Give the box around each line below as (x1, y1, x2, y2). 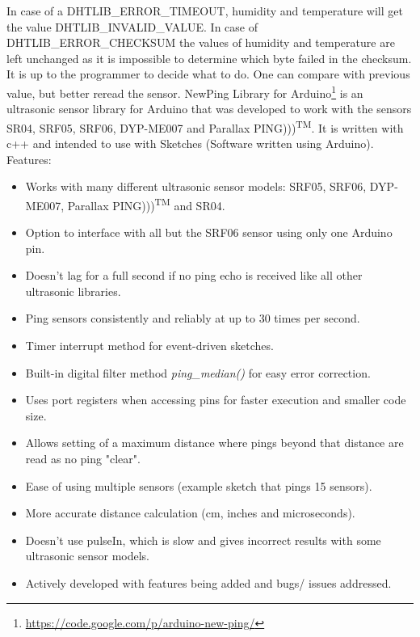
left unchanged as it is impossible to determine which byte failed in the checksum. (6, 49, 412, 66)
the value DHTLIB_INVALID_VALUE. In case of (6, 18, 258, 35)
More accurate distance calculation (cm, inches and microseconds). (25, 504, 355, 521)
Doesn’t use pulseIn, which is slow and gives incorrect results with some (25, 531, 381, 548)
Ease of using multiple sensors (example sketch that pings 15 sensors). (25, 477, 372, 494)
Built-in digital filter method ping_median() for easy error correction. (25, 364, 371, 381)
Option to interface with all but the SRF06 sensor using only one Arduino (25, 224, 393, 241)
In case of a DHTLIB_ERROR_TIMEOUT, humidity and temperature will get (6, 2, 403, 19)
